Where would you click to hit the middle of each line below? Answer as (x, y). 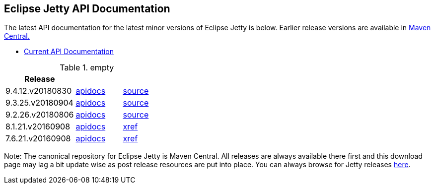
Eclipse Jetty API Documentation (87, 9)
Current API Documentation (69, 52)
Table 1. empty (87, 68)
